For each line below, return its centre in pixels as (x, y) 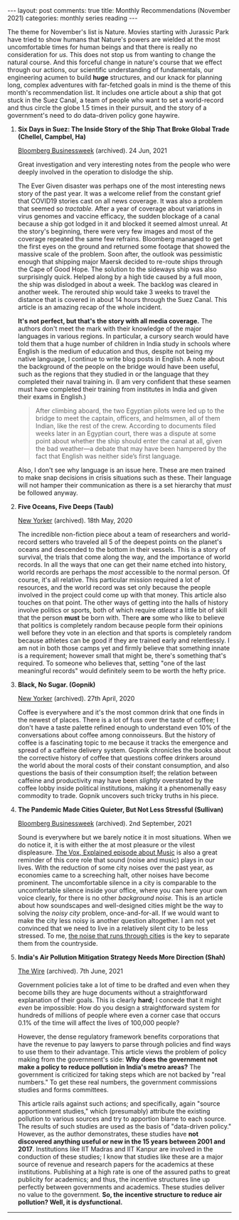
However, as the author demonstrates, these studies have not (108, 1134)
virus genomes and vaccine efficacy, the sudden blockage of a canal (119, 216)
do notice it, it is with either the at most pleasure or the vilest (106, 845)
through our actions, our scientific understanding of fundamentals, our (111, 70)
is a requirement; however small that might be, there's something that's (122, 656)
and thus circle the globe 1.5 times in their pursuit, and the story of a (107, 108)
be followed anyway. (48, 493)
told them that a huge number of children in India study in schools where (124, 344)
